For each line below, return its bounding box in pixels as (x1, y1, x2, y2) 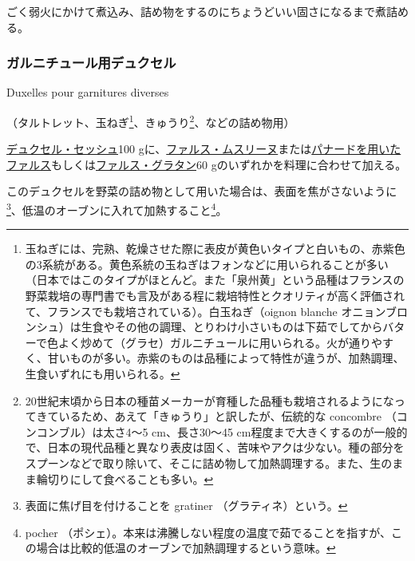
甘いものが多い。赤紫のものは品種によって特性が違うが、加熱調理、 (47, 350, 405, 366)
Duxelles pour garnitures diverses (6, 84, 169, 101)
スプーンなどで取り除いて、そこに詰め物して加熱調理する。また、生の (25, 455, 393, 471)
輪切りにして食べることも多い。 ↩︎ (36, 470, 214, 487)
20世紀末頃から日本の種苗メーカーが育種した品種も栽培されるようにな (25, 392, 394, 409)
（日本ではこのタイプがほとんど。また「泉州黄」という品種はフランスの (25, 271, 405, 288)
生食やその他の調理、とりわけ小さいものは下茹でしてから (81, 318, 383, 335)
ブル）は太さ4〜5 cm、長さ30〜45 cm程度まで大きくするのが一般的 (58, 423, 408, 440)
